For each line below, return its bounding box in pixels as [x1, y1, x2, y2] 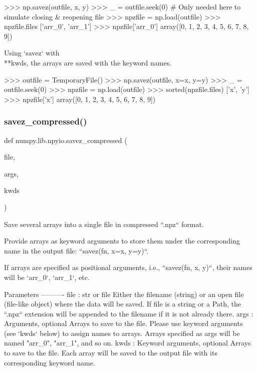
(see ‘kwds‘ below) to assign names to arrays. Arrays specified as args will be [4, 327, 240, 338]
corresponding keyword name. [4, 357, 95, 367]
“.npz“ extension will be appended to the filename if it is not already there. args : [4, 308, 253, 318]
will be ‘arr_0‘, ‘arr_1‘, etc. [4, 271, 90, 282]
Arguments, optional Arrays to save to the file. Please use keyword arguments [4, 318, 243, 328]
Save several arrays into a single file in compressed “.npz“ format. [4, 218, 204, 229]
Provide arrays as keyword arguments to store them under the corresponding [4, 235, 240, 246]
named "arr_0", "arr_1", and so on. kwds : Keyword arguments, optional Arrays [4, 337, 251, 348]
